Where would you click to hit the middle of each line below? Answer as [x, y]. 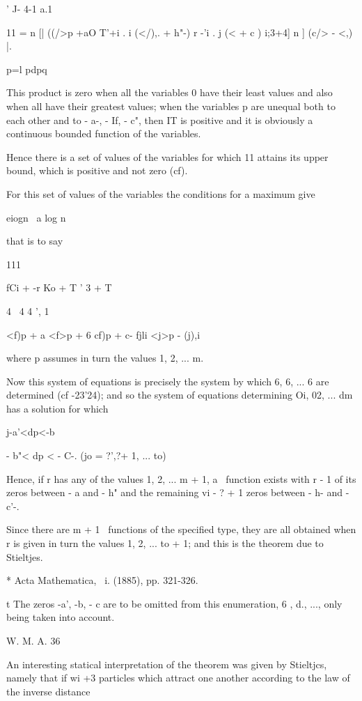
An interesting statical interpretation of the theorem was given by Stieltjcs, [167, 664]
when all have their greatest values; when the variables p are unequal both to [171, 106]
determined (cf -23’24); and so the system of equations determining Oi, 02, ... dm [180, 395]
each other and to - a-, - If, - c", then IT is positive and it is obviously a [160, 120]
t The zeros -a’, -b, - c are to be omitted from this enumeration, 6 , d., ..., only [174, 603]
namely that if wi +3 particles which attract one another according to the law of [178, 678]
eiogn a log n [36, 217]
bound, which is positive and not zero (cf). [97, 170]
